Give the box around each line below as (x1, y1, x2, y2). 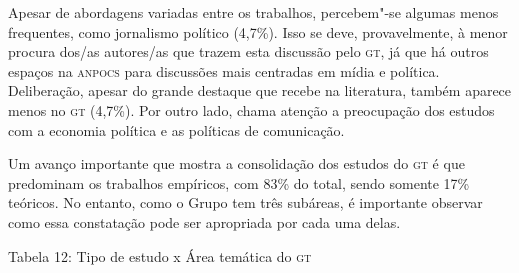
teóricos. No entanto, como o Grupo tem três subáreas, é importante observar (8, 192, 483, 213)
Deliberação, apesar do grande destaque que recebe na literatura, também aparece (8, 80, 512, 101)
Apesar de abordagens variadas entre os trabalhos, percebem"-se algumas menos (8, 2, 499, 22)
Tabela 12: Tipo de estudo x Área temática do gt (8, 245, 312, 266)
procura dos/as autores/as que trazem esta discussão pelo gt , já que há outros (8, 41, 489, 62)
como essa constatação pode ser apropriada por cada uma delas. (8, 211, 401, 232)
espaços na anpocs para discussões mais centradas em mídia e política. (8, 60, 440, 81)
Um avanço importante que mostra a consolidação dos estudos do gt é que (8, 153, 465, 174)
